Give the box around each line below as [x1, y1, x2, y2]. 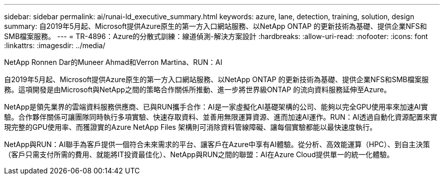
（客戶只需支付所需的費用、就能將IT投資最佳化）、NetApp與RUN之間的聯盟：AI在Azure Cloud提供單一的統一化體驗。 [4, 150, 394, 159]
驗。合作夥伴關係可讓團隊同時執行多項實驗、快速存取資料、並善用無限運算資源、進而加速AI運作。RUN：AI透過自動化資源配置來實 [4, 113, 437, 121]
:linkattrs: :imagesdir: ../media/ [4, 41, 105, 50]
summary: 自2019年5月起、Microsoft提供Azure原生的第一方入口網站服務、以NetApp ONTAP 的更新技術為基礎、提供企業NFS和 [4, 22, 427, 30]
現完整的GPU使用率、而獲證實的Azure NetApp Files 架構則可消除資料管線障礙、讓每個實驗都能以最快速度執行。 [4, 123, 377, 131]
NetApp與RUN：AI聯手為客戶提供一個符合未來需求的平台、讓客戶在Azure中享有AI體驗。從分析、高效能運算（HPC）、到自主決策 [4, 140, 430, 149]
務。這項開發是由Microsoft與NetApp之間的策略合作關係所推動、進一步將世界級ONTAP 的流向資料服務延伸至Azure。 [4, 85, 391, 94]
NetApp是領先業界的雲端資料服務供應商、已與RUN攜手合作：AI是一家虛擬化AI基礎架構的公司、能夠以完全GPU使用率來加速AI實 [4, 102, 428, 111]
